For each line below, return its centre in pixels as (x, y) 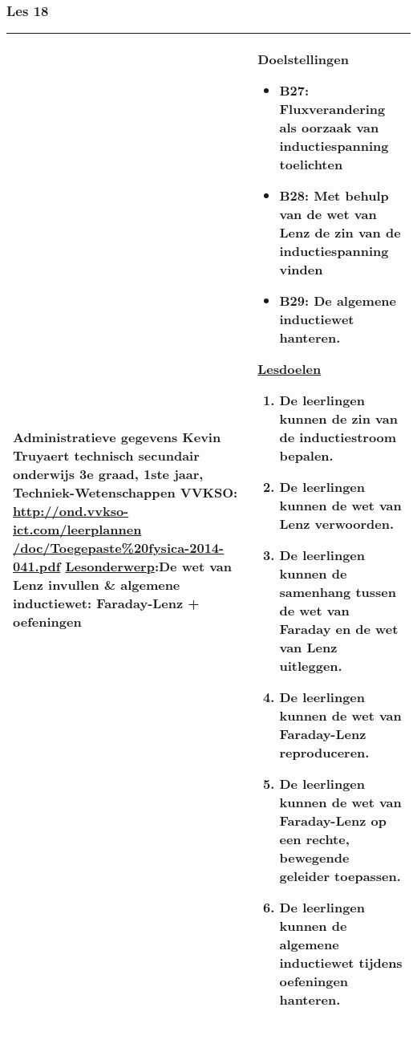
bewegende (314, 858)
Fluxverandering (332, 109)
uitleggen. (311, 666)
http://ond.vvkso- (71, 511)
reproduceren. (324, 753)
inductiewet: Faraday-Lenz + (106, 603)
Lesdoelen (289, 369)
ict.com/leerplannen (77, 530)
